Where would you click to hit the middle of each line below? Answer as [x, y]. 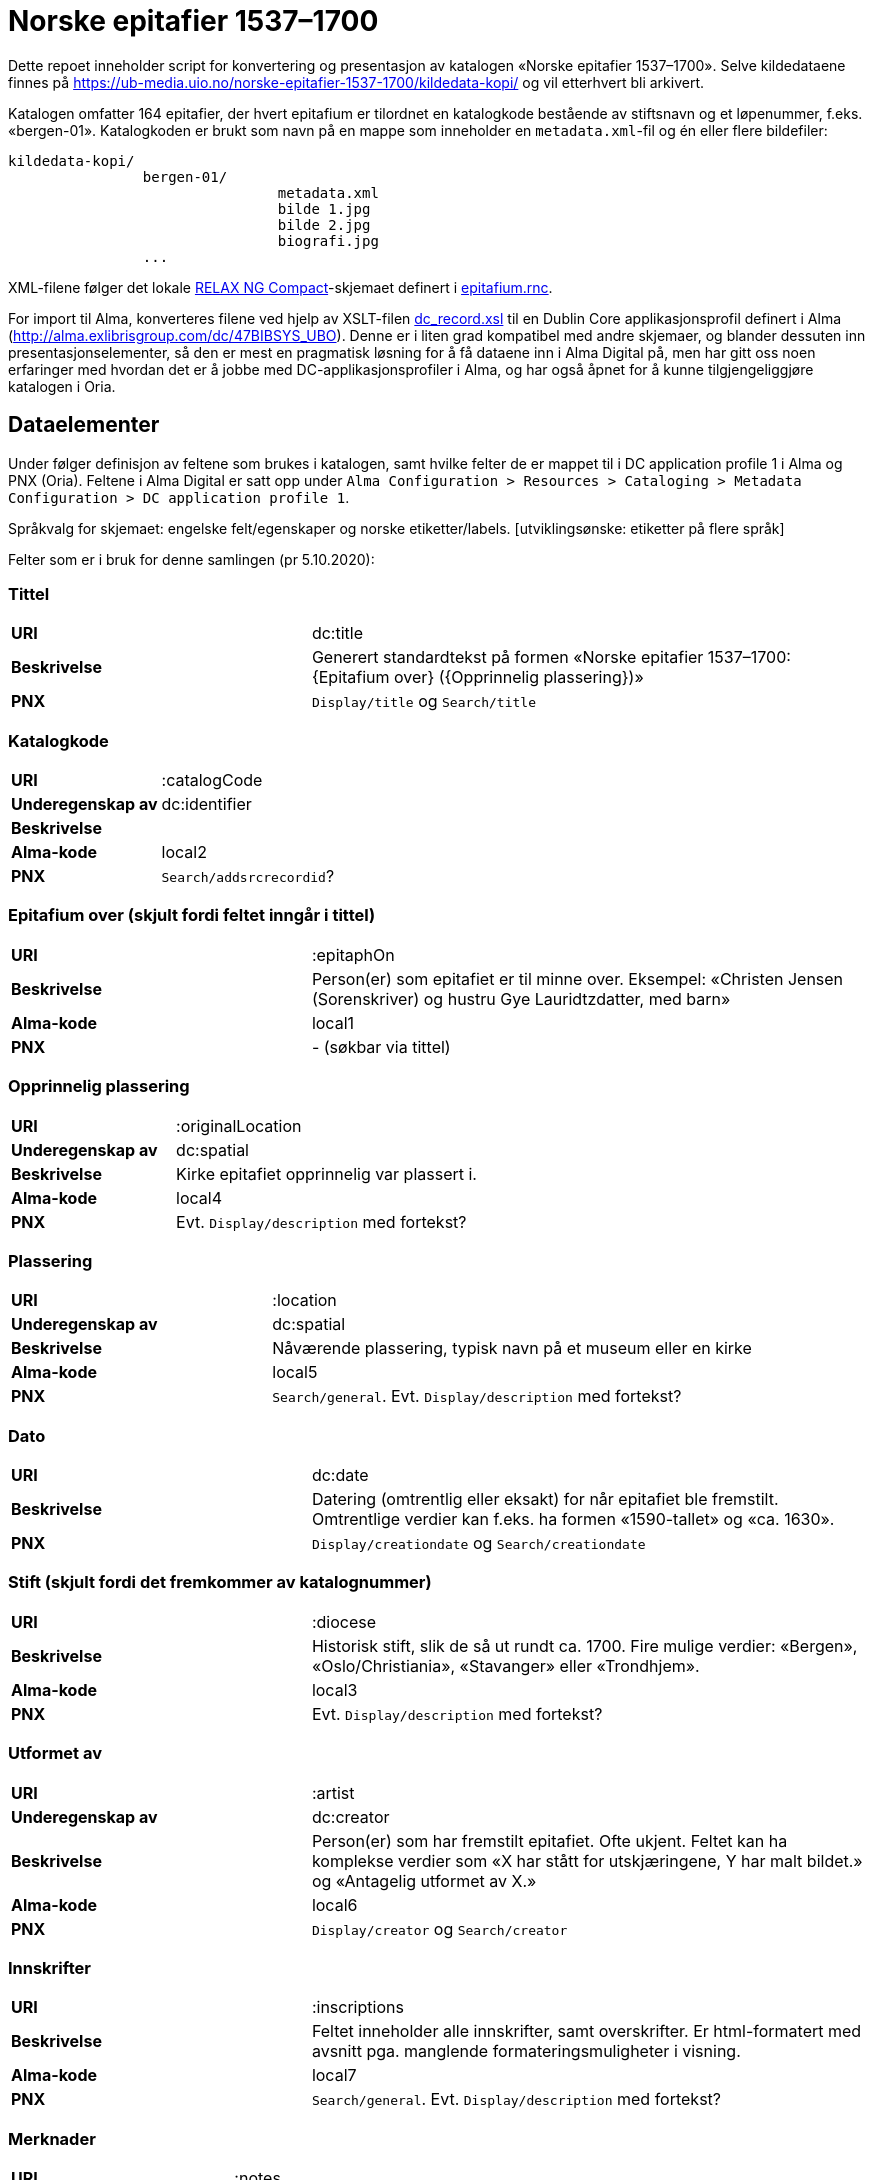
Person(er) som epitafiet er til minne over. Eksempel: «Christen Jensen [577, 978]
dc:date [340, 1475]
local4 [199, 1197]
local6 [334, 1904]
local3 [334, 1689]
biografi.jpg [328, 240]
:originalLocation [239, 1125]
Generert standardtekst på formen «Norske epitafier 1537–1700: [551, 657]
